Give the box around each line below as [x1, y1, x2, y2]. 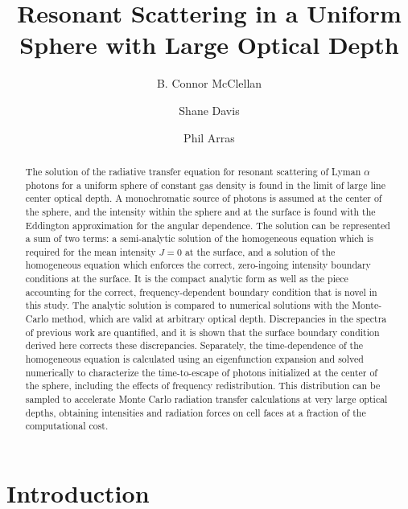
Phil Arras [183, 129, 235, 146]
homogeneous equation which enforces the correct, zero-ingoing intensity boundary [25, 258, 371, 272]
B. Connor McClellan [156, 75, 262, 92]
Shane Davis [179, 101, 240, 118]
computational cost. [25, 419, 109, 433]
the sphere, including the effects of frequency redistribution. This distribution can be [25, 379, 381, 392]
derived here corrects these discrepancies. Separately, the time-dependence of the [25, 339, 364, 352]
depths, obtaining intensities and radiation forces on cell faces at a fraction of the [25, 405, 366, 419]
